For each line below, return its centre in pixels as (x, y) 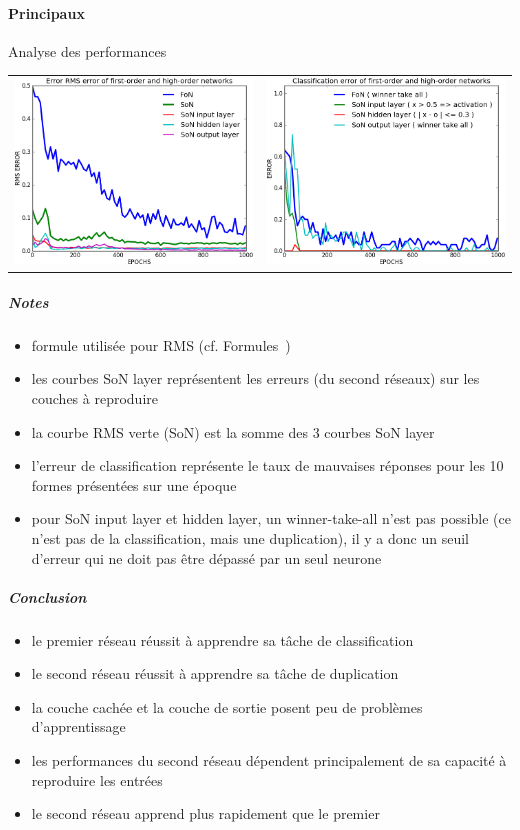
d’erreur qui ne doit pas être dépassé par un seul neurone (206, 557)
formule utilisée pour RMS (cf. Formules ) (161, 344)
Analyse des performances (87, 50)
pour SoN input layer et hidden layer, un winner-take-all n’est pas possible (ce (271, 518)
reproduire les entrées (97, 779)
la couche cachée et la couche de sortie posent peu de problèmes (227, 706)
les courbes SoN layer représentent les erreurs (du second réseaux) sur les (255, 378)
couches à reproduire (94, 397)
